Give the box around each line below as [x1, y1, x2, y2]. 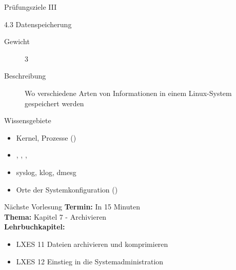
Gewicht [4, 36, 30, 47]
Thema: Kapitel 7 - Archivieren [4, 211, 107, 222]
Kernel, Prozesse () [16, 132, 76, 143]
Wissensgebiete [4, 115, 51, 126]
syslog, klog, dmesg [16, 166, 76, 177]
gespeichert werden [25, 98, 84, 108]
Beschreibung [4, 70, 46, 81]
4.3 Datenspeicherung [4, 18, 72, 29]
